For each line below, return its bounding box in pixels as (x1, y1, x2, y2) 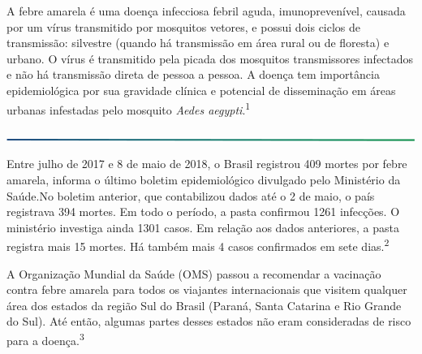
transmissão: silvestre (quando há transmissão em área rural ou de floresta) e (6, 34, 390, 51)
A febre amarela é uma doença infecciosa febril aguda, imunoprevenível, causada (6, 2, 406, 19)
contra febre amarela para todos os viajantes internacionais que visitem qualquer (6, 281, 407, 298)
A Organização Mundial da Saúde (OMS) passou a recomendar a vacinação (6, 265, 381, 282)
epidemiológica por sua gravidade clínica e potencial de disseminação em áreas (6, 81, 396, 98)
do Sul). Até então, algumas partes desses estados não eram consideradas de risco (6, 313, 411, 330)
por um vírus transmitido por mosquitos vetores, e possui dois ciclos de (6, 18, 361, 35)
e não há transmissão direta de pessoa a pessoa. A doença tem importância (6, 66, 380, 83)
